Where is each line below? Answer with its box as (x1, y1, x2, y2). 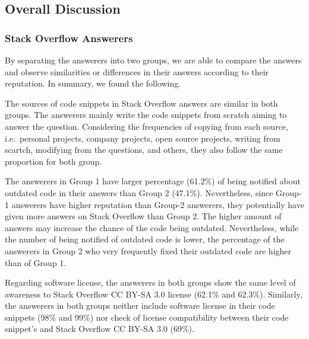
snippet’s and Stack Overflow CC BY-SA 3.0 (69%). (5, 322, 194, 335)
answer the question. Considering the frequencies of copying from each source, (5, 120, 288, 132)
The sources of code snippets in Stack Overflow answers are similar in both (5, 97, 278, 109)
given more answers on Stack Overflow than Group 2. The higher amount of (5, 210, 282, 222)
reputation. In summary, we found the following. (5, 77, 181, 89)
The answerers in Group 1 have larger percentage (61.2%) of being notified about (5, 175, 301, 187)
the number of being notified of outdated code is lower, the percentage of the (5, 233, 285, 245)
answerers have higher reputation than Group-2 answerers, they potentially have (11, 198, 304, 210)
